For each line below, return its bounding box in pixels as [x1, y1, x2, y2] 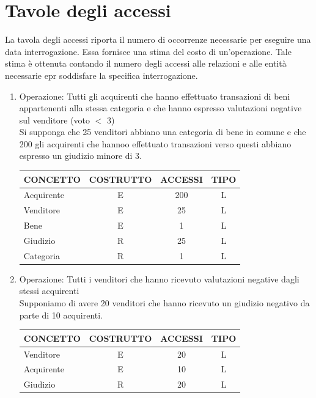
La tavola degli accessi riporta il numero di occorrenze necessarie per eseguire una [5, 33, 311, 46]
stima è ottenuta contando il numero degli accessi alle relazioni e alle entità [5, 57, 287, 70]
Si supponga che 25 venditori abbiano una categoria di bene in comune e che [19, 125, 306, 138]
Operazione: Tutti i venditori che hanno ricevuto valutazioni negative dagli [19, 272, 299, 285]
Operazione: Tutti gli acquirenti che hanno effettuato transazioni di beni [19, 89, 290, 102]
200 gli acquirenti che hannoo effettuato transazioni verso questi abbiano [19, 137, 292, 150]
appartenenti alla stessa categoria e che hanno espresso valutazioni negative [19, 101, 302, 114]
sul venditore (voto [19, 113, 90, 126]
